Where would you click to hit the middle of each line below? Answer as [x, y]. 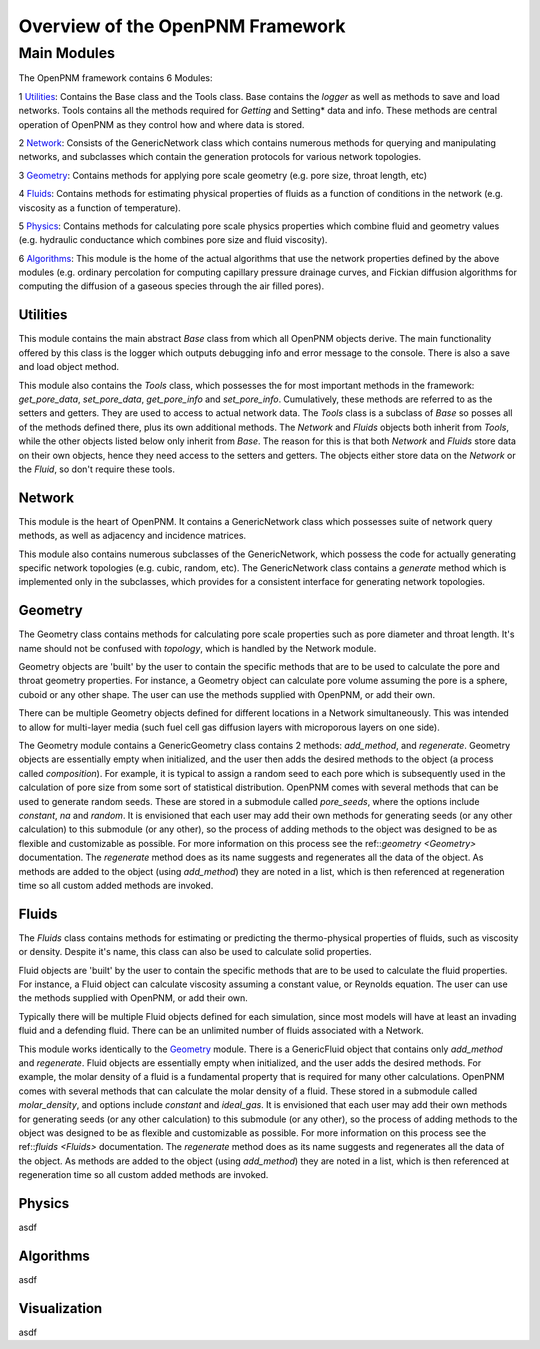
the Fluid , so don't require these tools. [96, 469]
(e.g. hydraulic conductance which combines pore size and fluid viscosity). [173, 240]
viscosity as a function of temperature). [100, 207]
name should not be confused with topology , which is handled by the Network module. [197, 648]
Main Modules [66, 53]
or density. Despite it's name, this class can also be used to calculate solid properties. [195, 952]
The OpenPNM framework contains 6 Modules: [116, 78]
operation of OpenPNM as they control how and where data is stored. [161, 124]
